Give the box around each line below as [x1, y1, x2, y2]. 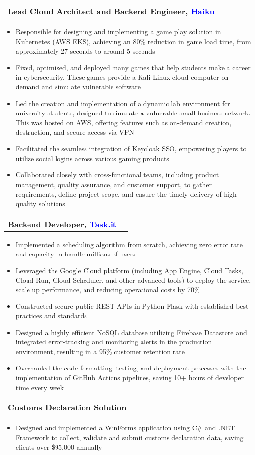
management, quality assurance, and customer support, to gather [15, 179, 212, 189]
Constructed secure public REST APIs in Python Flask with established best [15, 301, 249, 311]
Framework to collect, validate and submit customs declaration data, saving [15, 432, 244, 442]
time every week [15, 382, 64, 392]
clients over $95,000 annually [15, 442, 102, 452]
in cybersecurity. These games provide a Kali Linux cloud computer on [15, 72, 229, 82]
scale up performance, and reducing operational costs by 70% [15, 284, 200, 294]
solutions [38, 198, 65, 208]
